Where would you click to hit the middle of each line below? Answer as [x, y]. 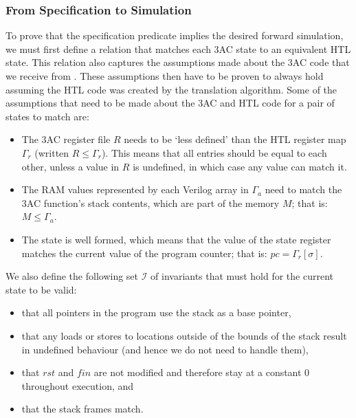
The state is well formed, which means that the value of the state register [176, 239]
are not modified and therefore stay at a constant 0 [202, 372]
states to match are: [47, 116]
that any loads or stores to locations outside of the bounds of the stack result [184, 335]
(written [52, 152]
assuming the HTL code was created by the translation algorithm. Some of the [171, 89]
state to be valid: [41, 289]
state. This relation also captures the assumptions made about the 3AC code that [178, 62]
